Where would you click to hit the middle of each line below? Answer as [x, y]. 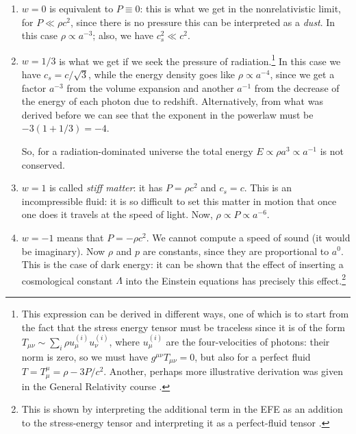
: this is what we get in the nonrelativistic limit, [240, 8]
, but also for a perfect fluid [253, 356]
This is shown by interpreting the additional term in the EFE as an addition [182, 409]
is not [332, 151]
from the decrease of [297, 87]
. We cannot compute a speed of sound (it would [248, 237]
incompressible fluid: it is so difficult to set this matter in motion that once [179, 201]
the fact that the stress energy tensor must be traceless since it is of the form [183, 327]
